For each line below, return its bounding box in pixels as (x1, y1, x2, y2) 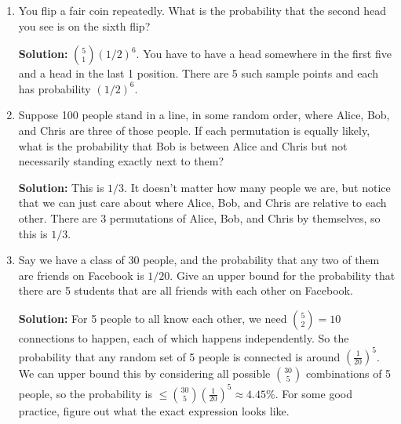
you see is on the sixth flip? (18, 17, 151, 34)
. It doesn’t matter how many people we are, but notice (124, 179, 391, 195)
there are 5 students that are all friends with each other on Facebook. (18, 282, 353, 299)
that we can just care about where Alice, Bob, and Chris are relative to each (18, 194, 387, 211)
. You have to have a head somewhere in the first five (136, 45, 392, 62)
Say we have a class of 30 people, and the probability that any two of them (18, 252, 380, 268)
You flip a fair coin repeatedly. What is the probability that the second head (18, 2, 386, 18)
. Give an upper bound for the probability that (170, 266, 396, 283)
